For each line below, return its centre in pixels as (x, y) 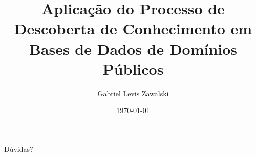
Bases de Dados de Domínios (133, 48)
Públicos (133, 68)
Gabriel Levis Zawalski (133, 93)
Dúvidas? (19, 149)
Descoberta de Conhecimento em (133, 28)
